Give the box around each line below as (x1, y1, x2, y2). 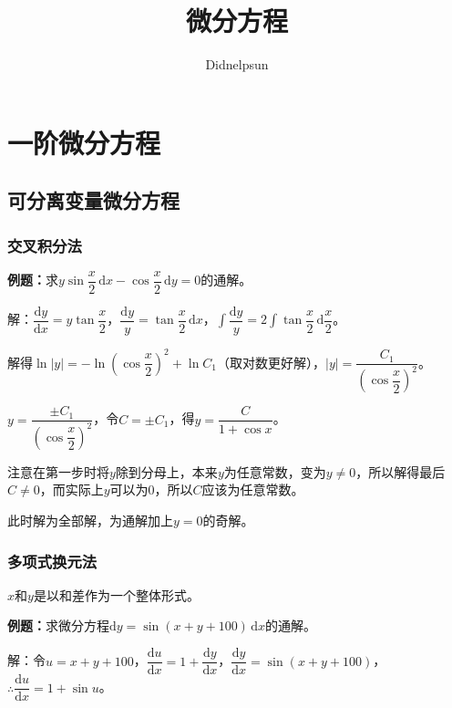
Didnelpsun (205, 55, 269, 74)
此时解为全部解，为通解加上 (7, 511, 173, 530)
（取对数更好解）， (217, 352, 326, 371)
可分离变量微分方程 (7, 186, 180, 214)
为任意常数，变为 (223, 462, 326, 481)
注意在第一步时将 (7, 462, 109, 481)
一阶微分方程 (7, 123, 161, 161)
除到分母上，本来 (115, 462, 218, 481)
